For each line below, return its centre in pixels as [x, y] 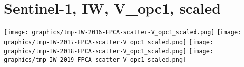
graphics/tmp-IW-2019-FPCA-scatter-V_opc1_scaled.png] [95, 60]
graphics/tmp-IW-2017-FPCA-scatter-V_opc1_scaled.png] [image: [109, 42]
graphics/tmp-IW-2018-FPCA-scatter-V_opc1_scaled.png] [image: [109, 52]
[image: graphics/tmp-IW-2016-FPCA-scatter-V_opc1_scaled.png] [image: [123, 33]
